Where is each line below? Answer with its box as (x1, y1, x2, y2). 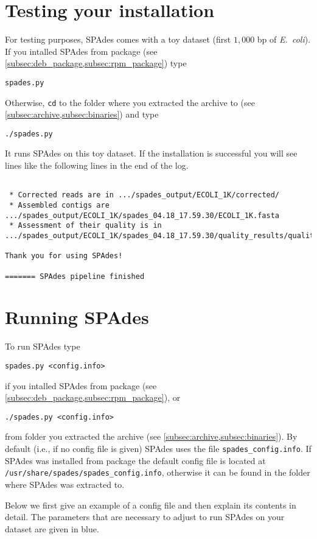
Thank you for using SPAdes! (5, 252, 123, 261)
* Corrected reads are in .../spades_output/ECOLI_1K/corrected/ (9, 191, 280, 200)
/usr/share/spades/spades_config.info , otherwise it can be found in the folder (5, 466, 310, 479)
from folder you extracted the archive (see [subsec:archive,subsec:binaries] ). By (5, 430, 298, 443)
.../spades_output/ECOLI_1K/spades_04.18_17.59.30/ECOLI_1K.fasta (5, 211, 280, 220)
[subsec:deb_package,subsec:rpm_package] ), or (5, 391, 181, 404)
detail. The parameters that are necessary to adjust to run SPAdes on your (5, 510, 285, 523)
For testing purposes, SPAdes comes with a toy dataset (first (5, 33, 231, 46)
